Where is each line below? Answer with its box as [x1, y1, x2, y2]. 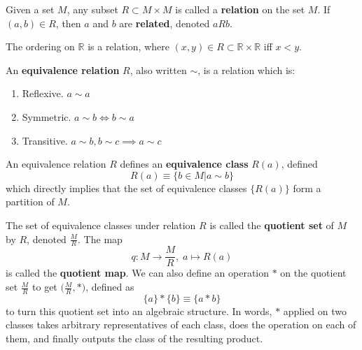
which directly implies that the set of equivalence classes [6, 180, 247, 195]
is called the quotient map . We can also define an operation [6, 265, 270, 280]
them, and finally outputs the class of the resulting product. [6, 331, 263, 346]
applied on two [283, 303, 347, 318]
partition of [6, 194, 55, 209]
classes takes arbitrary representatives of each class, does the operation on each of [6, 317, 356, 332]
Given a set [6, 2, 55, 16]
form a [293, 180, 321, 195]
